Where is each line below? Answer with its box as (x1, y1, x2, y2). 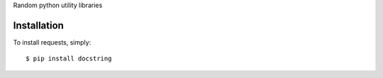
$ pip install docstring (26, 55, 112, 63)
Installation (13, 19, 64, 31)
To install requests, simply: (13, 38, 91, 46)
